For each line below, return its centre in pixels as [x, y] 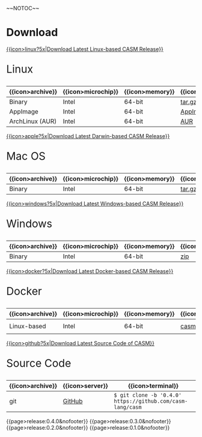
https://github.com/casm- [151, 401]
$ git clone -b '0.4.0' [148, 395]
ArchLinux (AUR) [33, 121]
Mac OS [26, 156]
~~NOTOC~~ [23, 8]
